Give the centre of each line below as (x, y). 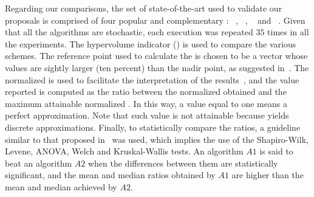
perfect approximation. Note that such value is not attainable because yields (147, 115)
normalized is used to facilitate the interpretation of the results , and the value (152, 79)
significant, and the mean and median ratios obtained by (110, 175)
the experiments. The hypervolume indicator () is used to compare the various (151, 43)
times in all (288, 32)
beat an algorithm (39, 163)
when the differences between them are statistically (183, 163)
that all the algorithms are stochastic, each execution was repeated (129, 32)
